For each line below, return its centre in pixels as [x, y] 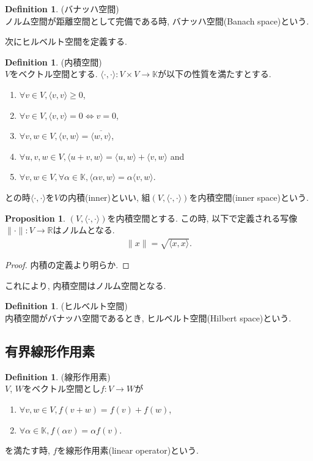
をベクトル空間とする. [54, 74]
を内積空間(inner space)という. [249, 197]
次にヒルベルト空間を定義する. [66, 41]
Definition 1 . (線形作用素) [58, 376]
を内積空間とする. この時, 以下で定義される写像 [202, 218]
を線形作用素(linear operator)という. [128, 450]
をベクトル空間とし [61, 388]
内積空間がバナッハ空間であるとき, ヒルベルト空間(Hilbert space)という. [148, 318]
